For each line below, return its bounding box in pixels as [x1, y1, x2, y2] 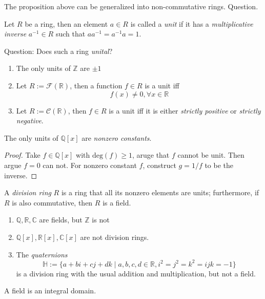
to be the [205, 159, 234, 170]
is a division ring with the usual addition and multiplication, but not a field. [16, 268, 256, 278]
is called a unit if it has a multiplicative [130, 18, 253, 29]
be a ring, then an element [25, 18, 108, 29]
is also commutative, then [12, 197, 93, 208]
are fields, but [39, 214, 83, 225]
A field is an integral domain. [4, 285, 96, 296]
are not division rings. [80, 231, 149, 242]
